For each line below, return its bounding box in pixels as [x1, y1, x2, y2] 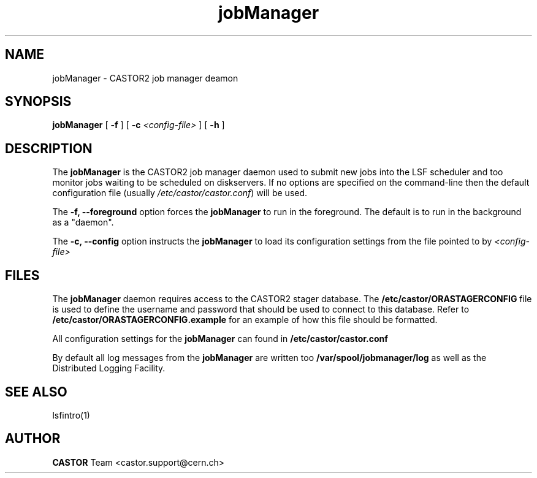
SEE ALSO [5, 384, 67, 400]
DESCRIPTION [5, 140, 93, 156]
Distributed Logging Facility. [52, 363, 166, 374]
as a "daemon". [52, 217, 114, 228]
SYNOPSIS [5, 94, 72, 110]
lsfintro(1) [52, 409, 90, 420]
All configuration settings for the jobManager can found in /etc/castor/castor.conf [52, 333, 388, 344]
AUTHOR [5, 431, 61, 447]
